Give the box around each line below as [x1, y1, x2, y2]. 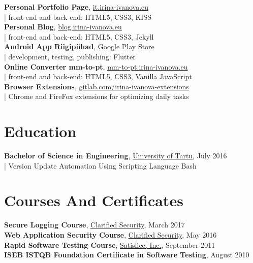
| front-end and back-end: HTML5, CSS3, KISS [4, 11, 151, 22]
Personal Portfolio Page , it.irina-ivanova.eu [4, 2, 149, 12]
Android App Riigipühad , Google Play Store [4, 41, 154, 52]
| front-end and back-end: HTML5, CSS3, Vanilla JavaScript [4, 71, 192, 82]
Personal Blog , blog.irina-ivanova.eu [4, 21, 122, 32]
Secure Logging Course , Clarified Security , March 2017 [4, 219, 185, 230]
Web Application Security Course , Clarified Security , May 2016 [4, 229, 217, 240]
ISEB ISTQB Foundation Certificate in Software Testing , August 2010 [4, 249, 249, 260]
